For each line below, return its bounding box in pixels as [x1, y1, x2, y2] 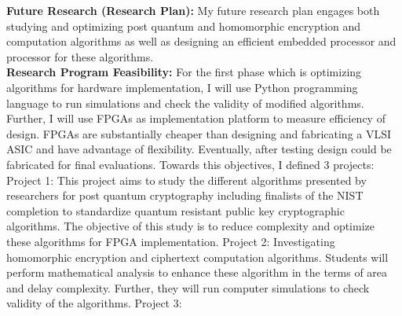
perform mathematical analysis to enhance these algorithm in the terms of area [6, 264, 388, 281]
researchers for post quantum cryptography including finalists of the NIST [6, 187, 364, 204]
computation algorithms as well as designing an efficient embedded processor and [6, 33, 397, 50]
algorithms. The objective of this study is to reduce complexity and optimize [6, 218, 375, 234]
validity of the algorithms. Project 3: [6, 295, 182, 311]
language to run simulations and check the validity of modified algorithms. [6, 94, 364, 111]
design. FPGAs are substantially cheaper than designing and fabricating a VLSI [6, 125, 392, 141]
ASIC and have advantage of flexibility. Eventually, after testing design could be [6, 141, 392, 157]
